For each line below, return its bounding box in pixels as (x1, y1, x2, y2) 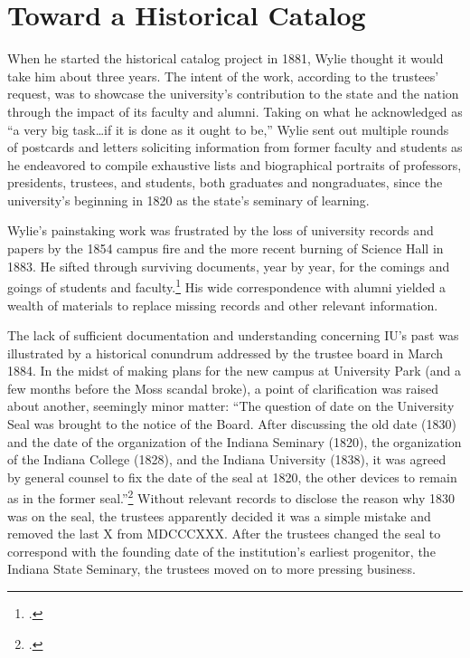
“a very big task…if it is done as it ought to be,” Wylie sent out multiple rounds (7, 119, 449, 138)
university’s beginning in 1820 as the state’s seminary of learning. (7, 190, 370, 209)
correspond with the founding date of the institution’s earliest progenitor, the (7, 541, 436, 560)
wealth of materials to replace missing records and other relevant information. (7, 295, 438, 314)
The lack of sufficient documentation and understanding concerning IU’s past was (7, 326, 459, 345)
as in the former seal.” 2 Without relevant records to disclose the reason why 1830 (7, 486, 455, 508)
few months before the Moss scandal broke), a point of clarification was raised (7, 378, 438, 397)
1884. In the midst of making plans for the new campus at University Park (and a (7, 361, 461, 380)
